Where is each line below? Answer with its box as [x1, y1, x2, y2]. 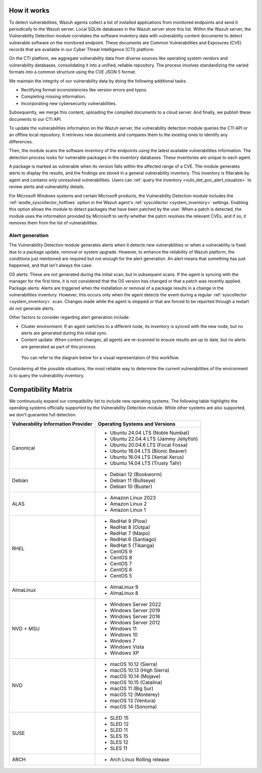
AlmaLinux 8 [110, 589, 138, 596]
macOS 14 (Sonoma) [110, 703, 157, 710]
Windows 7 [110, 637, 136, 644]
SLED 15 [110, 714, 129, 721]
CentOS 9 [110, 548, 132, 555]
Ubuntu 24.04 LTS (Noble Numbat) [110, 429, 190, 436]
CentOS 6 [110, 566, 132, 573]
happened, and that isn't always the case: [9, 262, 93, 268]
